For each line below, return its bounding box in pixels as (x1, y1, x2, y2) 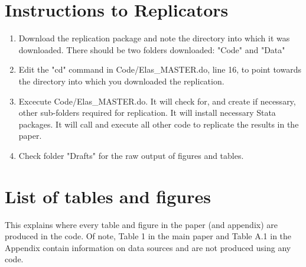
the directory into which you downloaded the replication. (18, 74, 224, 87)
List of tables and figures (5, 184, 211, 208)
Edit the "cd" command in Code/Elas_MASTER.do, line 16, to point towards (18, 63, 301, 76)
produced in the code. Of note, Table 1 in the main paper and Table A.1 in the (5, 230, 292, 242)
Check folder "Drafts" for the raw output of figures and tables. (18, 149, 244, 161)
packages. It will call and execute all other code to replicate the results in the (18, 118, 299, 130)
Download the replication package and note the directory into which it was (18, 32, 290, 44)
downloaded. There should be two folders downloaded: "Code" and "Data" (18, 43, 285, 56)
